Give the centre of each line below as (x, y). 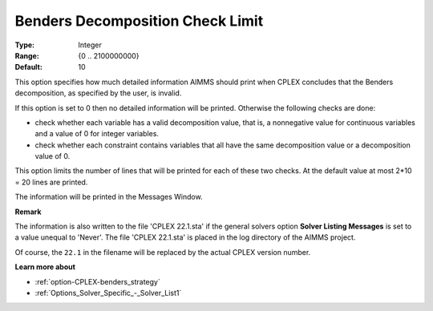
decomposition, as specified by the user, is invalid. (98, 93)
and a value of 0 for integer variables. (97, 134)
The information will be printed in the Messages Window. (109, 197)
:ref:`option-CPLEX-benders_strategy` (97, 281)
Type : (25, 45)
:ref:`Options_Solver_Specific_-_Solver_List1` (108, 293)
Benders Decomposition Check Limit (139, 21)
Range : (27, 55)
